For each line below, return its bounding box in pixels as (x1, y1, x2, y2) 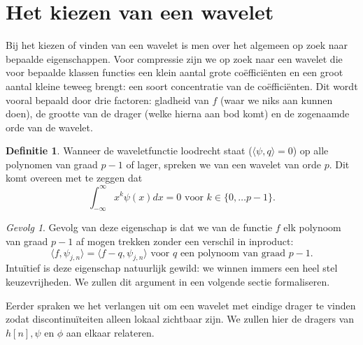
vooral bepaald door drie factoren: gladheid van (6, 92, 209, 107)
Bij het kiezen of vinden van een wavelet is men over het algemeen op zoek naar (6, 38, 348, 52)
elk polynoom (283, 220, 341, 235)
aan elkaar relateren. (66, 325, 155, 339)
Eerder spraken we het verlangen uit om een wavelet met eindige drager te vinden (6, 298, 356, 312)
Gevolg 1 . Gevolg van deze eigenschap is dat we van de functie (6, 220, 273, 235)
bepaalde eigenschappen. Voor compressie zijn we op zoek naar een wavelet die (6, 51, 343, 66)
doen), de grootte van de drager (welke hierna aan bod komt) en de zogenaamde (6, 106, 350, 121)
